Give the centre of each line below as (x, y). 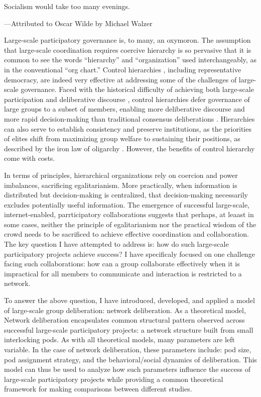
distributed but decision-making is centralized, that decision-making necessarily (126, 195)
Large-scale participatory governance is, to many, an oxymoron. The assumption (127, 40)
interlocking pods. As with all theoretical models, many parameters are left (119, 339)
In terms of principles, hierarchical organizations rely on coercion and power (121, 175)
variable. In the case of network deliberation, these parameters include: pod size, (128, 349)
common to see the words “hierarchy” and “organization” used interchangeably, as (130, 60)
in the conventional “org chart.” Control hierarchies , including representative (123, 69)
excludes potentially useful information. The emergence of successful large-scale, (127, 204)
